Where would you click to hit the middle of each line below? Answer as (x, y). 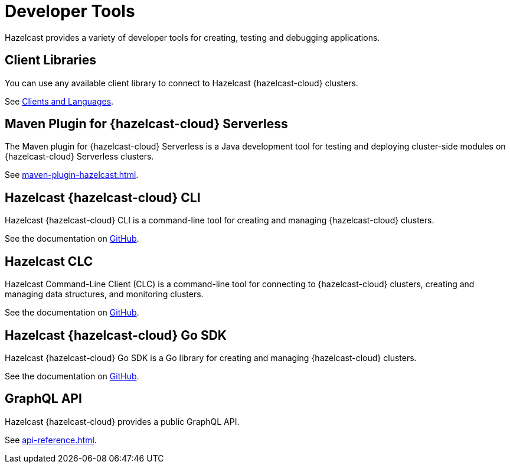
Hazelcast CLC (49, 261)
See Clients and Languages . (59, 101)
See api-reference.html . (51, 440)
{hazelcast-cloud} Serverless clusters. (79, 157)
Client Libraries (51, 60)
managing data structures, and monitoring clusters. (104, 294)
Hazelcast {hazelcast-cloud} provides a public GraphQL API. (122, 421)
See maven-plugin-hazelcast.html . (72, 175)
